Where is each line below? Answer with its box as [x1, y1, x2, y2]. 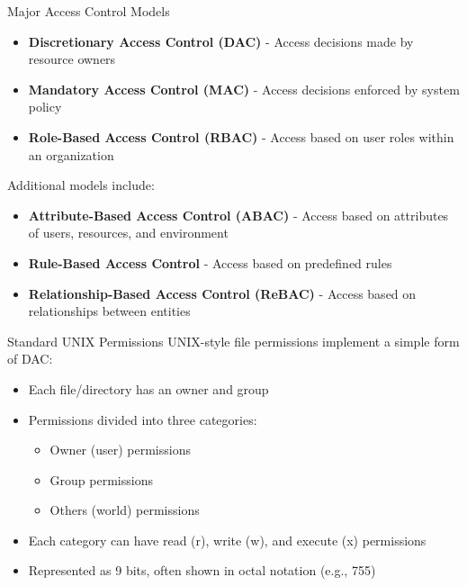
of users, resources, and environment [28, 223, 229, 242]
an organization [28, 145, 114, 164]
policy [28, 97, 62, 116]
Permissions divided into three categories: [28, 410, 257, 428]
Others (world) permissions [49, 500, 200, 519]
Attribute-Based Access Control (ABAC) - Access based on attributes [28, 205, 449, 224]
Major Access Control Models [7, 2, 170, 20]
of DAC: [7, 349, 53, 368]
